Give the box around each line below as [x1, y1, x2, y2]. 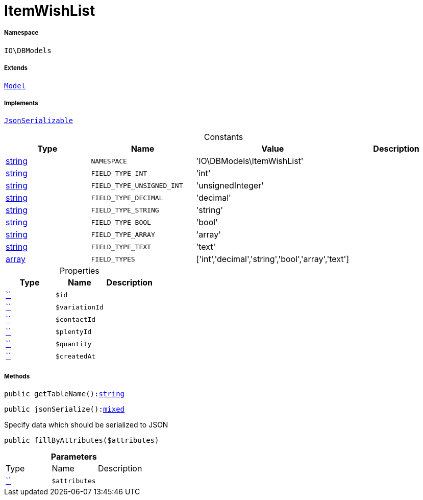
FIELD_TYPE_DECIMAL [91, 194, 163, 202]
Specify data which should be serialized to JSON [4, 420, 168, 430]
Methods [4, 372, 30, 380]
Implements [4, 99, 38, 107]
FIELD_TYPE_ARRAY [91, 230, 155, 239]
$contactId [55, 315, 96, 323]
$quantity [55, 340, 92, 348]
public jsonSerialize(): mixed [4, 405, 125, 414]
